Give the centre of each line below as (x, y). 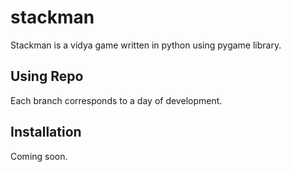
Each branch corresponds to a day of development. (116, 100)
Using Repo (47, 76)
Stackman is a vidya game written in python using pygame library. (146, 45)
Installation (46, 132)
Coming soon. (39, 156)
